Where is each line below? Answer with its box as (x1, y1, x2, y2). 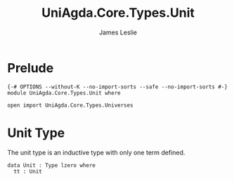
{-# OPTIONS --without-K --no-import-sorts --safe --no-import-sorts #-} (7, 83, 228, 90)
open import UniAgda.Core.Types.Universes (7, 102, 134, 109)
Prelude (7, 60, 54, 76)
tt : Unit (13, 168, 42, 175)
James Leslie (98, 28, 138, 36)
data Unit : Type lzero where (7, 161, 96, 169)
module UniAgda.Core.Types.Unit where (7, 89, 121, 96)
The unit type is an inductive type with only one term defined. (7, 148, 186, 156)
